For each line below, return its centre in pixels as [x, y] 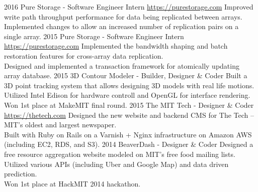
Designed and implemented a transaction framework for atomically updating [122, 65]
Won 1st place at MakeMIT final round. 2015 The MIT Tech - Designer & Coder [129, 105]
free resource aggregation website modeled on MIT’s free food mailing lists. [120, 154]
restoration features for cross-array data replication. [84, 55]
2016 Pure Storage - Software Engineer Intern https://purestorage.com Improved [129, 7]
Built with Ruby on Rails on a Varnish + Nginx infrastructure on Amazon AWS [128, 134]
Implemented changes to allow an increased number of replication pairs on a [121, 26]
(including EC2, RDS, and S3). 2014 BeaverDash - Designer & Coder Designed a [129, 144]
